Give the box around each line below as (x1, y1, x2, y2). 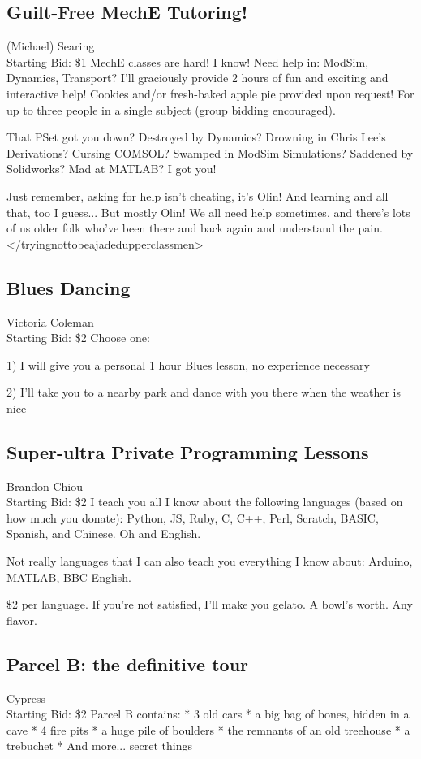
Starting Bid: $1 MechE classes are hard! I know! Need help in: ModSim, (6, 53, 369, 70)
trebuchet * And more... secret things (6, 737, 192, 754)
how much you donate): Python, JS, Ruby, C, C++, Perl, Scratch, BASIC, (6, 509, 379, 526)
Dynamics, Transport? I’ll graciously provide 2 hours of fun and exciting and (6, 69, 389, 86)
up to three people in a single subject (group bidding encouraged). (6, 101, 336, 118)
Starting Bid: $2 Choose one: (6, 329, 150, 346)
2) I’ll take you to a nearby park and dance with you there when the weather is (6, 384, 401, 401)
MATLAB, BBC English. (6, 568, 131, 585)
